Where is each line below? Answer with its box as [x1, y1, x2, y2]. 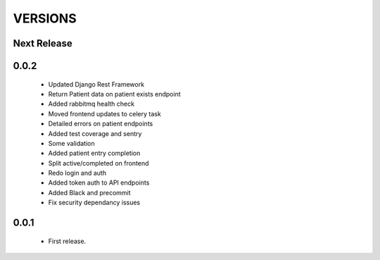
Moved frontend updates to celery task [48, 109, 161, 118]
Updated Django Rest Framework [48, 80, 144, 88]
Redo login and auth [48, 169, 107, 178]
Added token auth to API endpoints [48, 178, 150, 187]
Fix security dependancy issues [48, 198, 141, 207]
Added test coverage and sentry [48, 129, 142, 137]
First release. [48, 237, 87, 245]
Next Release [13, 37, 73, 49]
